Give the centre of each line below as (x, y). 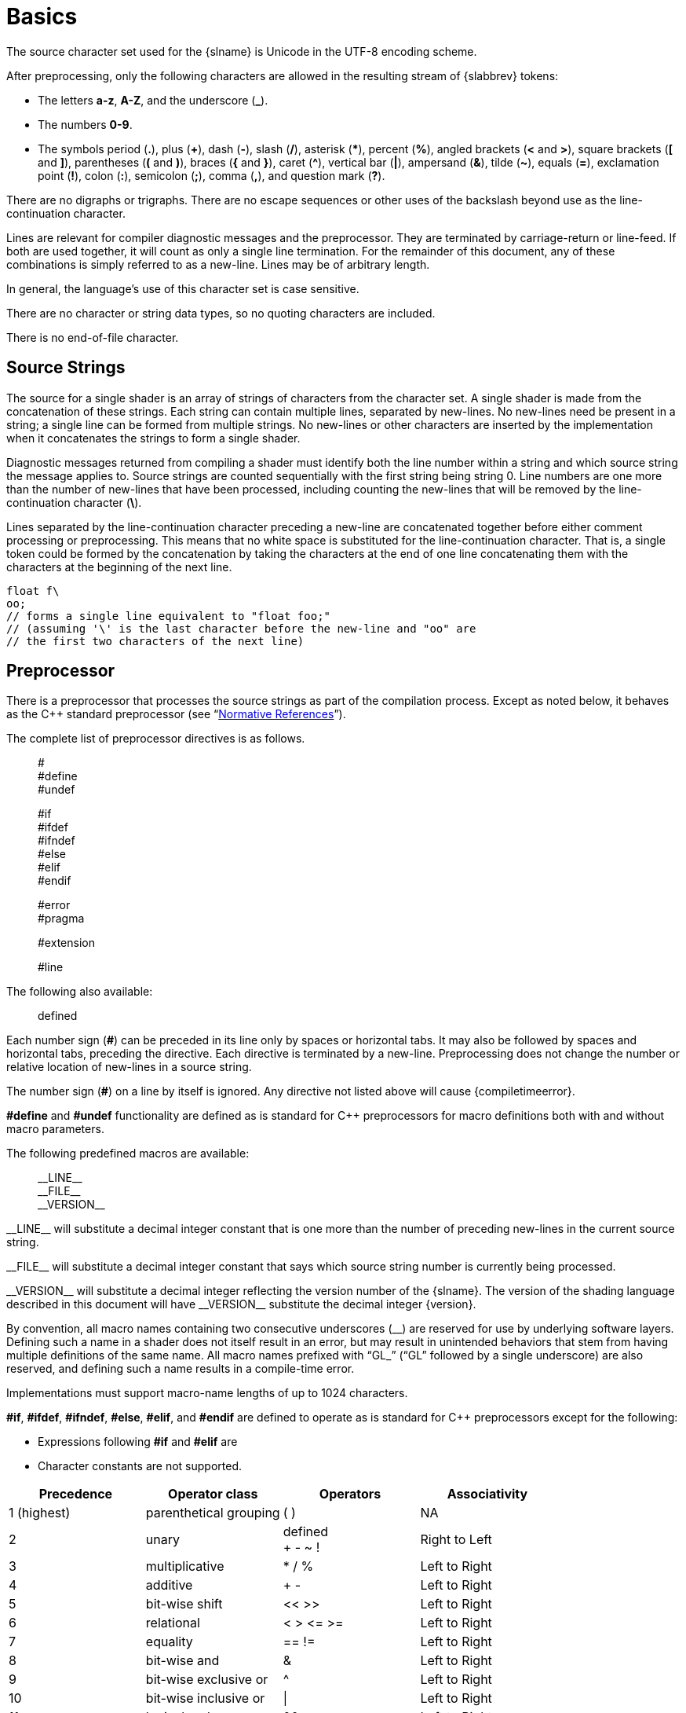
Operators (350, 1494)
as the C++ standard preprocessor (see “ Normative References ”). (176, 714)
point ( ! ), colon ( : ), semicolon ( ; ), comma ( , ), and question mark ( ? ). (212, 175)
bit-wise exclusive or (207, 1680)
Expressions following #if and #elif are (138, 1442)
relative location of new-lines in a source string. (129, 1067)
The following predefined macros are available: (128, 1154)
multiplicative (185, 1566)
